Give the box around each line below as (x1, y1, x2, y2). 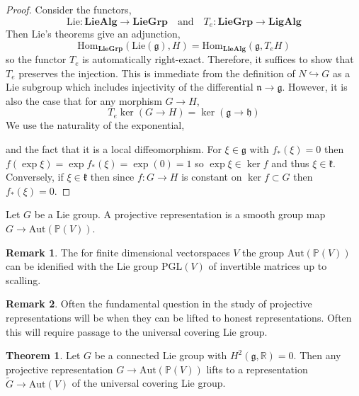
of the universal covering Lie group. (72, 375, 226, 390)
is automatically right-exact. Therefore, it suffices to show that (82, 52, 354, 67)
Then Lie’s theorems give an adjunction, (6, 26, 181, 41)
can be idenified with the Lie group (6, 259, 159, 273)
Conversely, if (6, 169, 64, 184)
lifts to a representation (206, 361, 308, 376)
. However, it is (282, 79, 348, 94)
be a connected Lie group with (94, 348, 227, 363)
